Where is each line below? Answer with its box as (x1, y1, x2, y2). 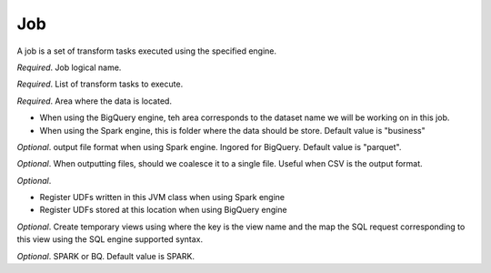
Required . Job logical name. (16, 62, 122, 73)
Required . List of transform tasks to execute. (16, 78, 184, 90)
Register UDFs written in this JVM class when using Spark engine (39, 192, 286, 203)
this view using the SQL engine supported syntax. (16, 234, 204, 245)
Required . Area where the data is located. (16, 96, 173, 106)
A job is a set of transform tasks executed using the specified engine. (16, 45, 277, 56)
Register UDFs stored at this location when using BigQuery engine (39, 205, 287, 216)
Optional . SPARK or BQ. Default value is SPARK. (16, 250, 195, 261)
